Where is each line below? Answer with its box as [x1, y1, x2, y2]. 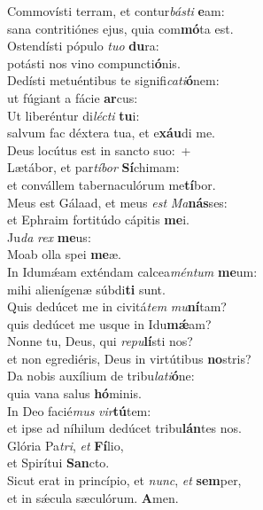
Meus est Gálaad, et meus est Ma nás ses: [7, 192, 228, 211]
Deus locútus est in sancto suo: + [7, 140, 191, 159]
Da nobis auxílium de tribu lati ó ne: [7, 366, 195, 385]
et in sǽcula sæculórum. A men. [7, 488, 179, 506]
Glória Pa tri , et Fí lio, [7, 435, 124, 454]
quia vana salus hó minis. [7, 384, 142, 403]
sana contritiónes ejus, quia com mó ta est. [7, 19, 234, 37]
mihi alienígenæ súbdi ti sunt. [7, 279, 166, 298]
